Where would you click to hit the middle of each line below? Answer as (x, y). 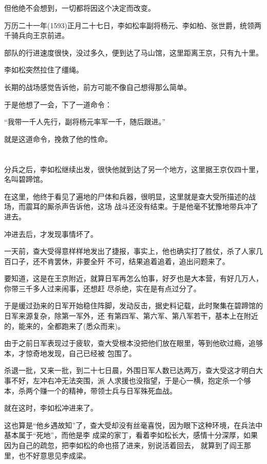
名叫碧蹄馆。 (26, 179)
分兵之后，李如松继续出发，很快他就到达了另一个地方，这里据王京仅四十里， (133, 169)
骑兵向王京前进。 (40, 35)
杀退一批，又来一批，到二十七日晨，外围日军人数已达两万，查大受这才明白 (130, 370)
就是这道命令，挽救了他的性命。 (58, 138)
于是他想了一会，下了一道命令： (58, 104)
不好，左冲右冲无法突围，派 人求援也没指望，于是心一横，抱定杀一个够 (131, 381)
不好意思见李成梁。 (58, 455)
